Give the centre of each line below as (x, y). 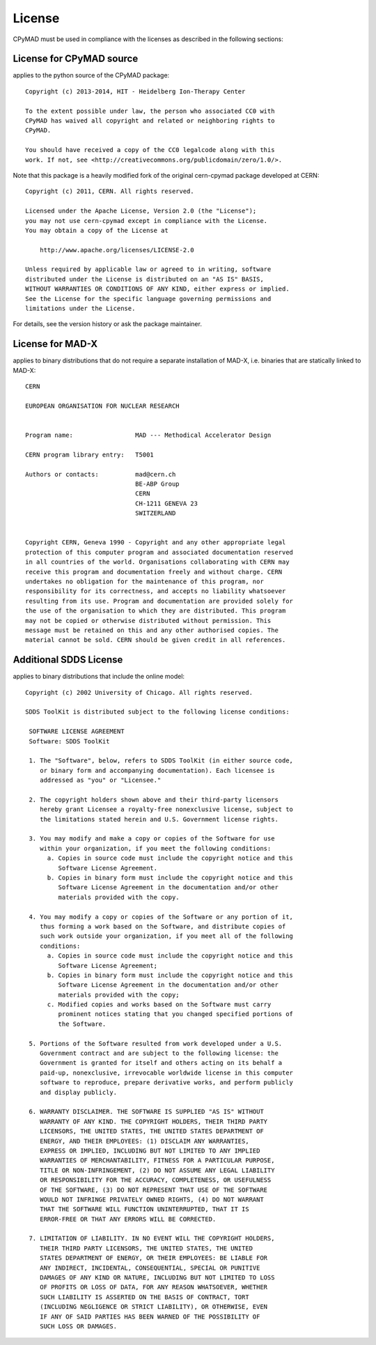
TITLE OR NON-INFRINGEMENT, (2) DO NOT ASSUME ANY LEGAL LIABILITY (157, 1170)
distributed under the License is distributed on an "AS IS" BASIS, (144, 279)
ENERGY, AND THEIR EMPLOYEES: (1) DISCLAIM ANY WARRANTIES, (144, 1141)
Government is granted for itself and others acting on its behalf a (161, 1063)
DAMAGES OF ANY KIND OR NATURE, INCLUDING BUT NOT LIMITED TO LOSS (157, 1278)
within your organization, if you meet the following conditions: (155, 848)
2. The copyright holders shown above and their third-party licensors (154, 799)
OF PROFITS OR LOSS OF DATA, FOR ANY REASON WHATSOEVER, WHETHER (154, 1287)
